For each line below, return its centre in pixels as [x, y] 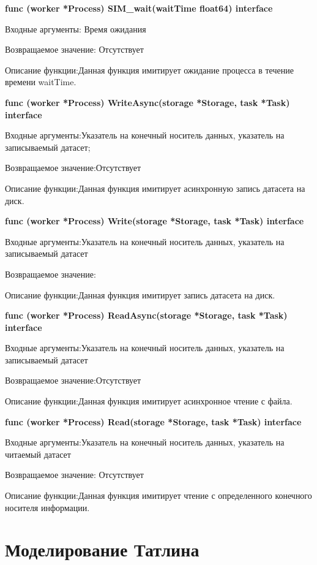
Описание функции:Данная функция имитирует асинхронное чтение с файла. [149, 401]
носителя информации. [47, 507]
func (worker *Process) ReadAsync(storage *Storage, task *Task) [146, 315]
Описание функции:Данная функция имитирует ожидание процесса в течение [149, 70]
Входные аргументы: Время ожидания [76, 28]
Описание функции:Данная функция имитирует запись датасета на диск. [140, 294]
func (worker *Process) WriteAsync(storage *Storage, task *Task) [147, 102]
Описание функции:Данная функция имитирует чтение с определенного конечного [158, 495]
